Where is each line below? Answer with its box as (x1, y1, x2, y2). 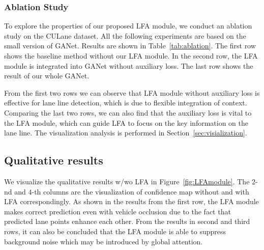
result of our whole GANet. (4, 70, 90, 81)
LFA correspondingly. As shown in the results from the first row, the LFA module (4, 196, 259, 207)
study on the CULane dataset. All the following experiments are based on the (4, 30, 246, 41)
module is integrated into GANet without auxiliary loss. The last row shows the (4, 60, 253, 71)
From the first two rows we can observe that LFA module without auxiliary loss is (4, 87, 260, 98)
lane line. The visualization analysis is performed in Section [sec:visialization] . (4, 127, 247, 138)
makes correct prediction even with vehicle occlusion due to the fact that (4, 206, 231, 216)
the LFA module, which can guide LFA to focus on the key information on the (4, 117, 249, 128)
